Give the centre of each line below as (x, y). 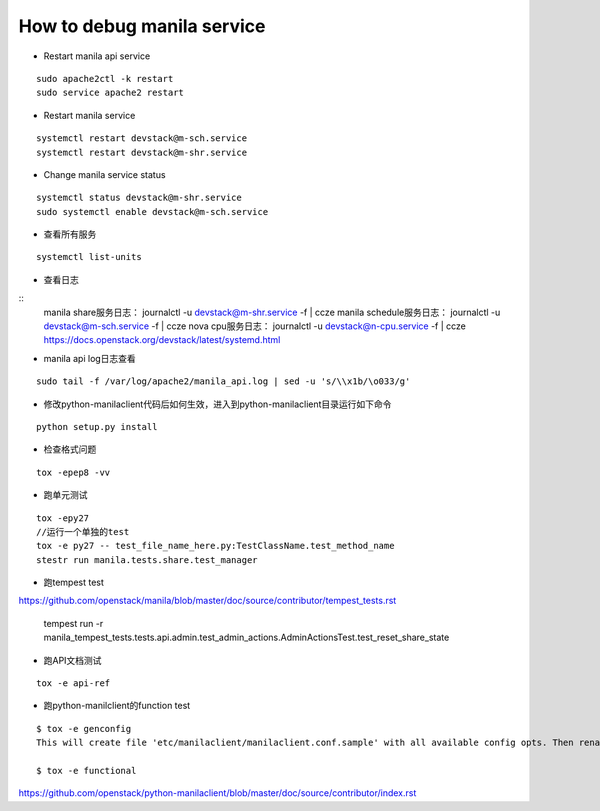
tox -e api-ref (73, 683)
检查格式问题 (70, 449)
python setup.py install (97, 426)
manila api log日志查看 (90, 358)
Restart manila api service (97, 56)
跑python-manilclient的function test (117, 706)
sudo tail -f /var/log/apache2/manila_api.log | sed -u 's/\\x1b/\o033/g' (223, 381)
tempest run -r (73, 623)
